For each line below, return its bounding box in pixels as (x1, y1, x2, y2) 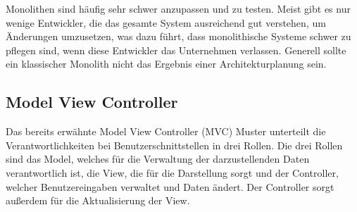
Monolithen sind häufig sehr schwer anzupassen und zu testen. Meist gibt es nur (6, 1, 351, 15)
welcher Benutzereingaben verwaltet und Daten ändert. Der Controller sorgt (6, 179, 334, 194)
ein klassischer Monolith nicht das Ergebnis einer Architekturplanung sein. (6, 56, 327, 71)
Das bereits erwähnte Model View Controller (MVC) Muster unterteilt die (6, 124, 326, 139)
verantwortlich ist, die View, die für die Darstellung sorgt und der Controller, (6, 165, 339, 180)
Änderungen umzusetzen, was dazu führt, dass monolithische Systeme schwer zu (6, 29, 351, 44)
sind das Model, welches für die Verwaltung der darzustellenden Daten (6, 151, 310, 166)
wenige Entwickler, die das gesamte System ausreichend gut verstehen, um (6, 15, 326, 30)
